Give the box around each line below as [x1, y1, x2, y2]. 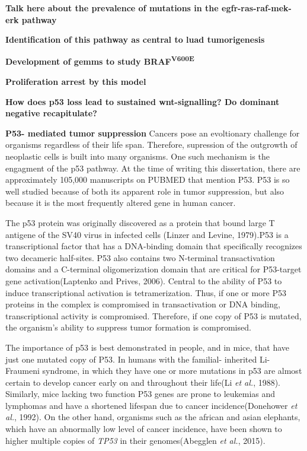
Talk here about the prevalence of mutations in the [5, 2, 219, 14]
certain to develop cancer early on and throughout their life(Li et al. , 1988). [5, 376, 281, 388]
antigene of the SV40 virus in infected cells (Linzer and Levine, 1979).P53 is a [5, 228, 289, 240]
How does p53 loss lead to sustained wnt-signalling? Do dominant [5, 95, 280, 107]
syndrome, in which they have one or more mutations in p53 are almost [42, 364, 302, 377]
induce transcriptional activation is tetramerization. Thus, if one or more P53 [5, 286, 286, 298]
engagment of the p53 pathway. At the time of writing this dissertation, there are [5, 161, 300, 174]
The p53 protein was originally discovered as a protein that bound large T [5, 216, 275, 228]
